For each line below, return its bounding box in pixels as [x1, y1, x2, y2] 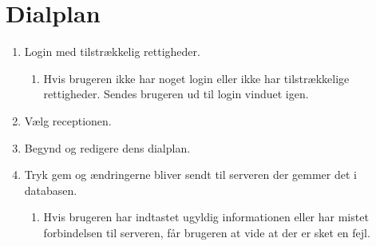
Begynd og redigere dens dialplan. [24, 139, 191, 156]
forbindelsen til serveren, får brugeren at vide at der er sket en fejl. [43, 224, 370, 240]
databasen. [24, 181, 77, 198]
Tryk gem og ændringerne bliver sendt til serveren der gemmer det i [24, 166, 357, 183]
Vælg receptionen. [24, 112, 112, 129]
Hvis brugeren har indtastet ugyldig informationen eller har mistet [43, 208, 369, 225]
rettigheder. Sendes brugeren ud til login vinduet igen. [43, 85, 309, 102]
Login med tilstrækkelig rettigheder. [24, 43, 200, 60]
